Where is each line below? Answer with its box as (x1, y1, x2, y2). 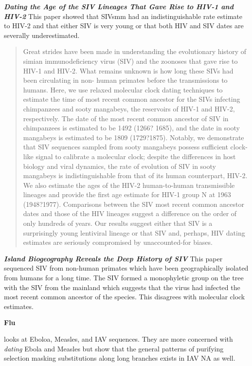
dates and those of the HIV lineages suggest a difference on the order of (23, 208, 237, 219)
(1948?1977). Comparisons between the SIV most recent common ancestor (23, 199, 244, 209)
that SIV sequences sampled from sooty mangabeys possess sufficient (23, 142, 228, 152)
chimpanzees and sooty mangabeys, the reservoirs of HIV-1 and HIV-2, (23, 103, 235, 113)
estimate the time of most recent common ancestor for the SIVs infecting (23, 94, 240, 104)
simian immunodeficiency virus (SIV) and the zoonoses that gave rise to (23, 55, 238, 66)
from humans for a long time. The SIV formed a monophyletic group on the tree (4, 273, 244, 283)
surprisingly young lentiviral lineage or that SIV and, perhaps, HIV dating (23, 227, 245, 238)
